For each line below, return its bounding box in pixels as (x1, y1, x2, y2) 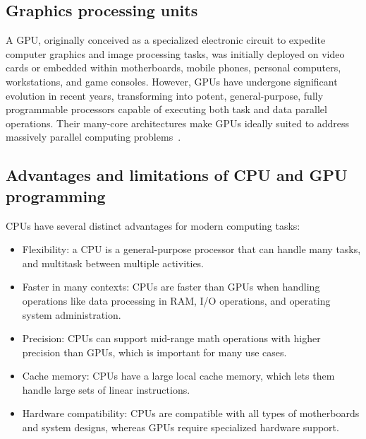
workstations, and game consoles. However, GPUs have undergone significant (6, 74, 338, 88)
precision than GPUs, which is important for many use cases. (22, 344, 287, 359)
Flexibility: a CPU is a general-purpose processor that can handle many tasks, (22, 242, 361, 257)
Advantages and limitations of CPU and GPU (6, 164, 348, 186)
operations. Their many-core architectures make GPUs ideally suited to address (6, 115, 350, 130)
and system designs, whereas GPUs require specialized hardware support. (22, 420, 339, 435)
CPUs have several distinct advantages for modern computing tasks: (6, 218, 300, 233)
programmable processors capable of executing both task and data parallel (6, 102, 327, 117)
